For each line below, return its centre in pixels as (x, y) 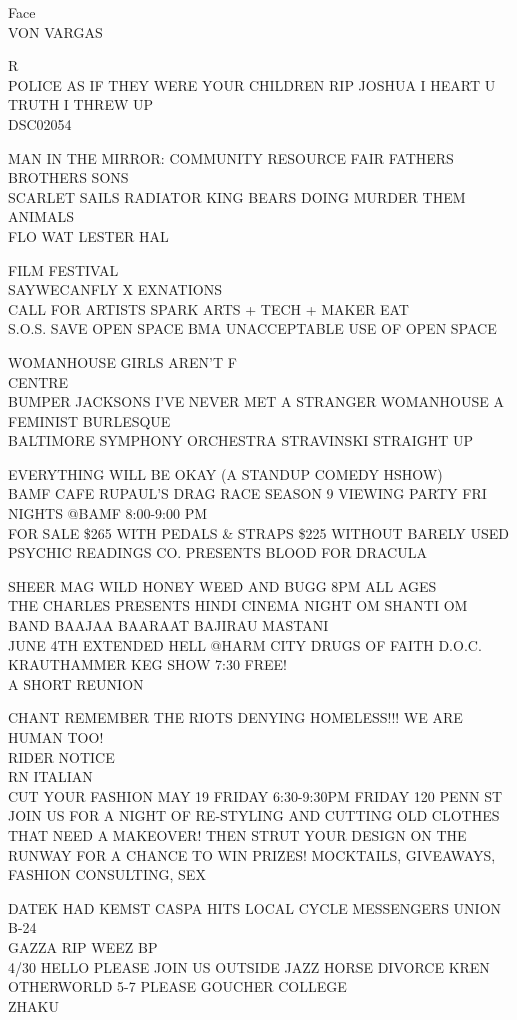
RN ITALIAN (50, 776)
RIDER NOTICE (61, 756)
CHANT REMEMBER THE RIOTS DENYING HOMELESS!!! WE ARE (235, 717)
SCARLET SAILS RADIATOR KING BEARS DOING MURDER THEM (237, 196)
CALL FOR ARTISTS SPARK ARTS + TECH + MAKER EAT (208, 308)
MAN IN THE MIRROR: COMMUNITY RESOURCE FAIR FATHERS (231, 157)
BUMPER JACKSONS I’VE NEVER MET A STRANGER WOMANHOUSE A (256, 401)
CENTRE (38, 381)
